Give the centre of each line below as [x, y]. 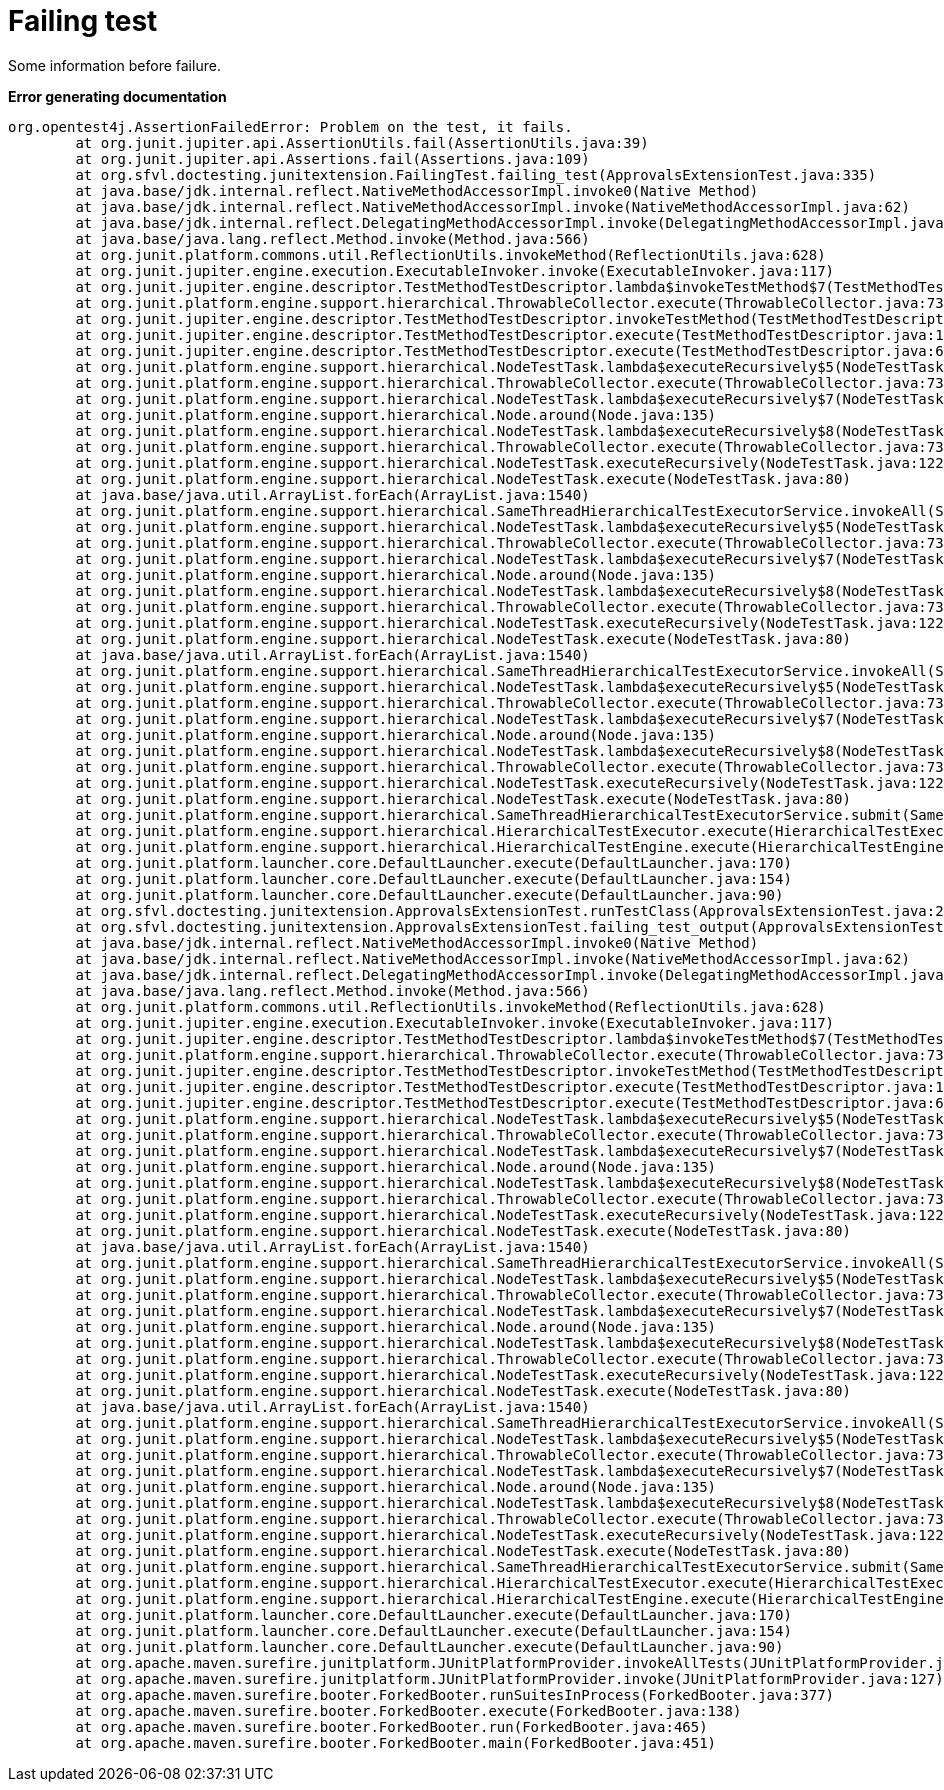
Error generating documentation [117, 96]
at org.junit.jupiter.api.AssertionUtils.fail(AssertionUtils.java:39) [362, 142]
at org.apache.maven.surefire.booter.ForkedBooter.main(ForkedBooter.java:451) [396, 1742]
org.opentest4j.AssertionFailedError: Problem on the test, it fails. [290, 126]
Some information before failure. [114, 65]
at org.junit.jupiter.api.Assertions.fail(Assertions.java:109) [332, 158]
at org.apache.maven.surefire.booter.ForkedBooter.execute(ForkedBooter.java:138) [408, 1710]
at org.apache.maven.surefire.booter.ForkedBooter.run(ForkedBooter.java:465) [391, 1726]
